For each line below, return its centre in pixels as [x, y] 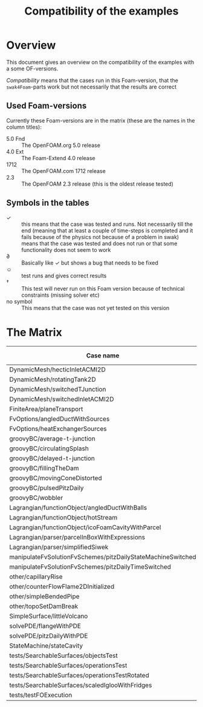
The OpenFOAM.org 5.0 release [61, 145]
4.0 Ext [15, 151]
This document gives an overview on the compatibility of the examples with [100, 62]
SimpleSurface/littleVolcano [49, 616]
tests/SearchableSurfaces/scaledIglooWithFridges [81, 685]
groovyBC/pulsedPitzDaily [47, 488]
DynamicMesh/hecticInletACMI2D [57, 370]
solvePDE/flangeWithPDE [45, 626]
